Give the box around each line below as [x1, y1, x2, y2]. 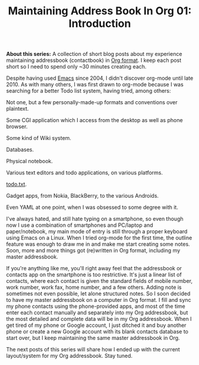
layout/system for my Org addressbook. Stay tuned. [6, 352, 132, 360]
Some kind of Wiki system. [6, 135, 71, 142]
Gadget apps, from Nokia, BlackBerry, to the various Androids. [6, 192, 159, 199]
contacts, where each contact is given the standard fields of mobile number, [6, 277, 193, 285]
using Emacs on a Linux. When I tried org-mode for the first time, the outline [6, 234, 192, 242]
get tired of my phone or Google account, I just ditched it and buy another [6, 322, 187, 329]
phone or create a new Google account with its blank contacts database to [6, 328, 189, 335]
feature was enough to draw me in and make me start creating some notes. [6, 241, 190, 248]
